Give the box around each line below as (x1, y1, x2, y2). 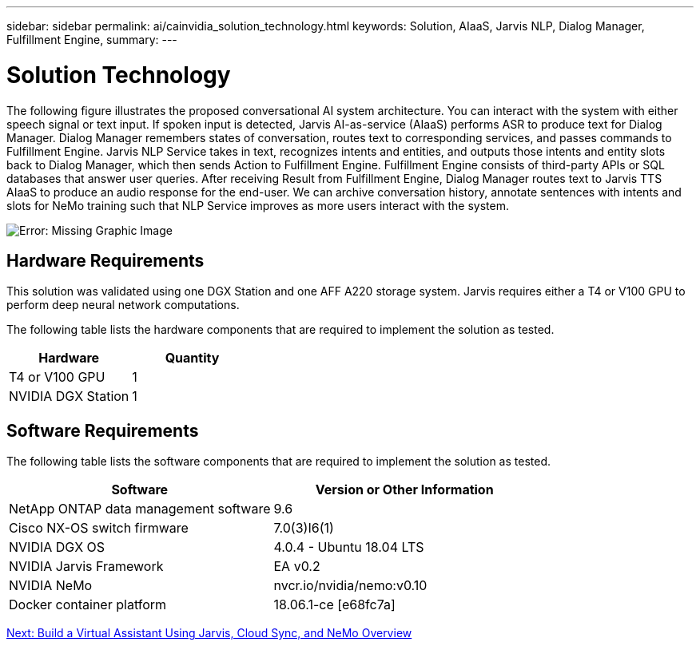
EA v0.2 (273, 558, 320, 575)
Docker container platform (9, 596, 167, 613)
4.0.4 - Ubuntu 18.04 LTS (273, 539, 424, 556)
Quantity (165, 350, 220, 367)
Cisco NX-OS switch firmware (9, 520, 189, 537)
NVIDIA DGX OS (9, 539, 105, 556)
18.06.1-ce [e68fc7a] (273, 596, 396, 613)
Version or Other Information (315, 482, 494, 498)
